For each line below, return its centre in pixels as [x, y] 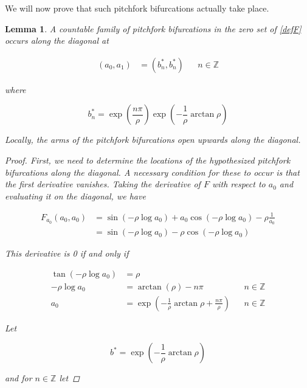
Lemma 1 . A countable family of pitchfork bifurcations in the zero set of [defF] [153, 28]
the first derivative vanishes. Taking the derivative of [103, 184]
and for [19, 378]
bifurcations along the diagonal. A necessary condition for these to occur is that [152, 172]
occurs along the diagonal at [57, 40]
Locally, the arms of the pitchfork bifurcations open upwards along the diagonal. [153, 140]
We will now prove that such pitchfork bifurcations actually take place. [137, 8]
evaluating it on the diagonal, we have [75, 196]
